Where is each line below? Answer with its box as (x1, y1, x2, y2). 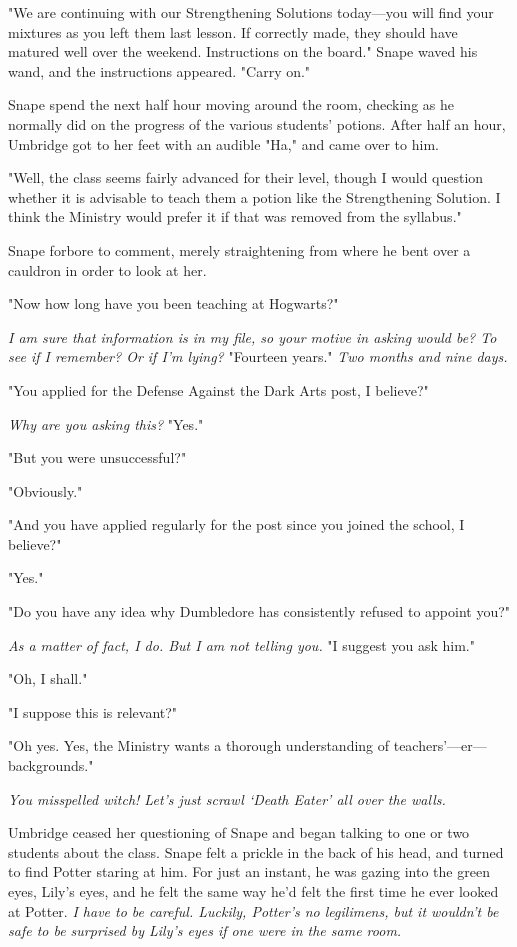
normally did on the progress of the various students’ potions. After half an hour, (8, 113, 506, 134)
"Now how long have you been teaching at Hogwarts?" (8, 293, 339, 314)
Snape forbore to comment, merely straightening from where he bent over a (8, 239, 471, 260)
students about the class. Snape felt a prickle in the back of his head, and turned (8, 841, 504, 862)
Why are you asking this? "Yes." (8, 413, 204, 434)
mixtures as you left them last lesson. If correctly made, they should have (8, 21, 458, 42)
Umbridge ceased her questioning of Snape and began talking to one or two (8, 822, 470, 843)
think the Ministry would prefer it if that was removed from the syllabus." (8, 206, 462, 227)
